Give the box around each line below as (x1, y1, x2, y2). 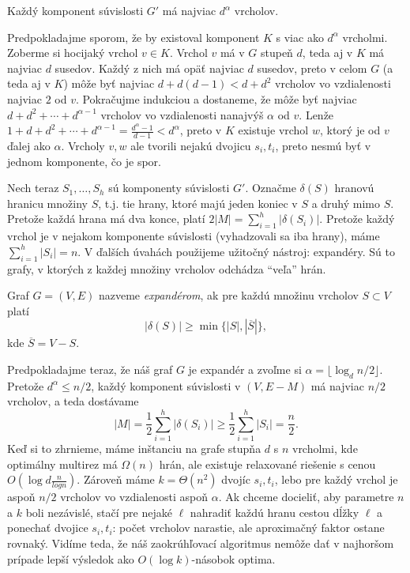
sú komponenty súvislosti (108, 179, 230, 196)
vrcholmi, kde (292, 440, 358, 457)
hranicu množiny (7, 194, 88, 211)
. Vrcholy (61, 137, 105, 153)
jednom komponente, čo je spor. (7, 153, 161, 169)
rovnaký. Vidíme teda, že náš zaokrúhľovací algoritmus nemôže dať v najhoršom (7, 535, 394, 551)
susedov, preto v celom (257, 59, 367, 76)
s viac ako (276, 28, 324, 45)
